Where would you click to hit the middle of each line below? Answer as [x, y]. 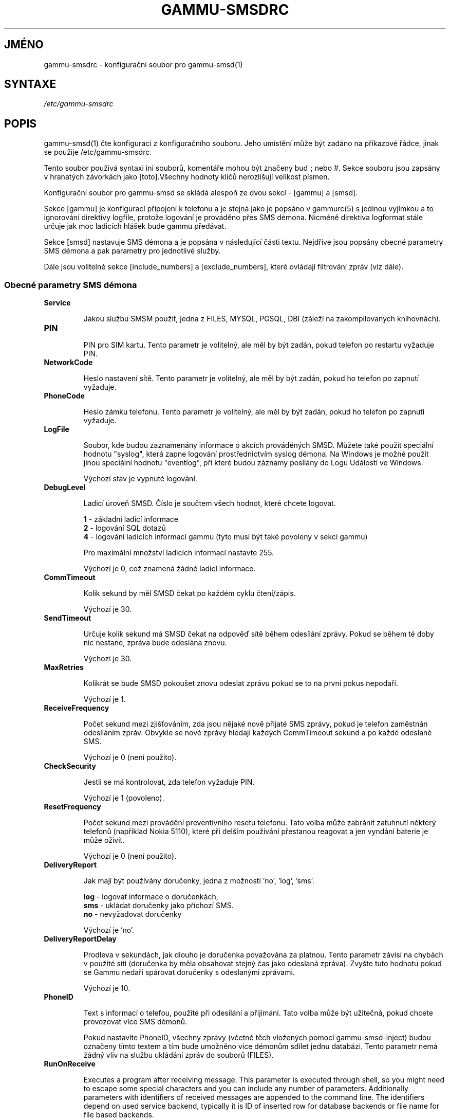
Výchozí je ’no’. [109, 930]
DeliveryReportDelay [80, 939]
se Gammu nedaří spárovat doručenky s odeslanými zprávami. [189, 972]
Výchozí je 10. [107, 988]
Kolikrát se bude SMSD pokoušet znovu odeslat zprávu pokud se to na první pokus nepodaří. [241, 683]
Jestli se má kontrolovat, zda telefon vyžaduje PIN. [169, 782]
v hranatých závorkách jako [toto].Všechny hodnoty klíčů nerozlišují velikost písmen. [187, 177]
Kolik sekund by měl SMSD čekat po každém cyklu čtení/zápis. [190, 593]
